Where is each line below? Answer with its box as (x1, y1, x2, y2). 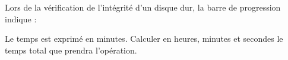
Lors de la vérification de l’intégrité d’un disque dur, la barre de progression (5, 1, 281, 13)
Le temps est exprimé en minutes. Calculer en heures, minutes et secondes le (5, 32, 283, 45)
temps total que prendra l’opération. (5, 44, 137, 56)
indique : (5, 12, 37, 25)
